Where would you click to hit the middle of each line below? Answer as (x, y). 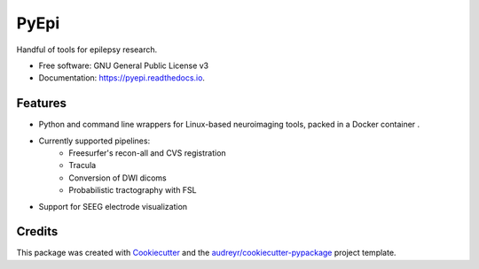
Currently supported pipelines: (94, 141)
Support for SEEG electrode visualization (113, 206)
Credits (37, 231)
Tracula (82, 165)
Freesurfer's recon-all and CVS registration (147, 153)
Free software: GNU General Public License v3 (124, 65)
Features (41, 103)
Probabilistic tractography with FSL (133, 190)
